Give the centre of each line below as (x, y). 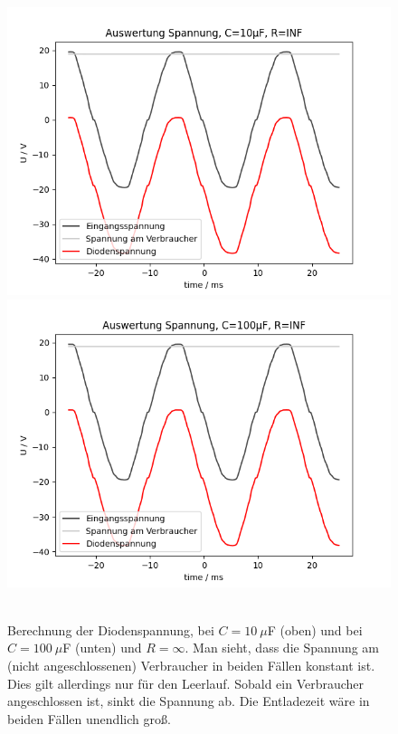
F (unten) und (102, 648)
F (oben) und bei (315, 629)
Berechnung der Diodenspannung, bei (111, 629)
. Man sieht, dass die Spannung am (282, 648)
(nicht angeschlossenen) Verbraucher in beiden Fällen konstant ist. (191, 665)
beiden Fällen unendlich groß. (89, 718)
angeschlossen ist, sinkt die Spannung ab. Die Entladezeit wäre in (189, 701)
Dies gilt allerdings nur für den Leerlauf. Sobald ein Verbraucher (186, 683)
